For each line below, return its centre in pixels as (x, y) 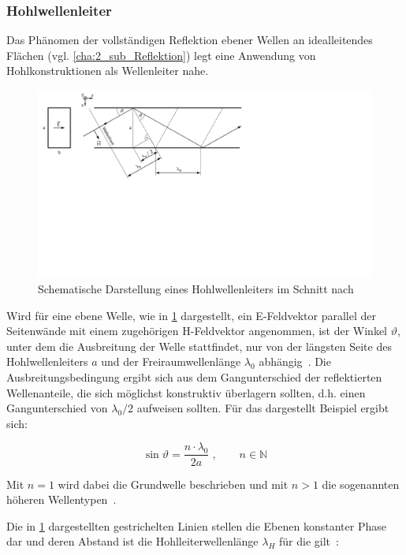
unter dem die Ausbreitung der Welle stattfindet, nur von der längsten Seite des (199, 346)
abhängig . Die (295, 361)
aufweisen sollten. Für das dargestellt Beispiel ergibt (263, 408)
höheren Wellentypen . (61, 499)
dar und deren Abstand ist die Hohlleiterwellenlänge (132, 541)
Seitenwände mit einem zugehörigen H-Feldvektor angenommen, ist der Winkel (197, 331)
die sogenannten (361, 484)
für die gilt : (309, 541)
